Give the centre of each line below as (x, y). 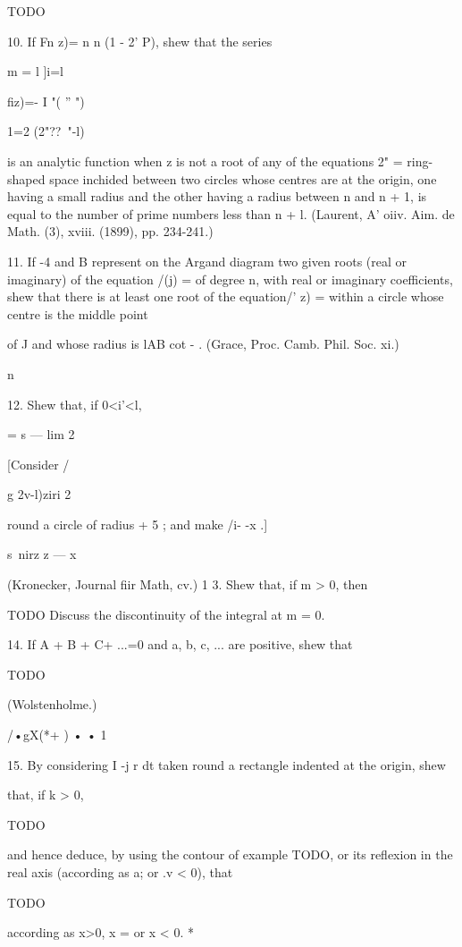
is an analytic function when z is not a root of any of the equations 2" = (205, 161)
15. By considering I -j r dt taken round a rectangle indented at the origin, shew (227, 764)
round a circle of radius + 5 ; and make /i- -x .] (138, 524)
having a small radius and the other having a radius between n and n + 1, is (217, 196)
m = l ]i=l (35, 71)
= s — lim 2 (41, 434)
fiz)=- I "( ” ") (46, 101)
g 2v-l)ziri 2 (39, 494)
